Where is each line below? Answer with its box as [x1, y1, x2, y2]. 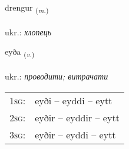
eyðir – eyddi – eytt [35, 127, 116, 141]
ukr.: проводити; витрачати [5, 70, 108, 82]
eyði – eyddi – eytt [35, 93, 113, 107]
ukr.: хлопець [5, 25, 52, 38]
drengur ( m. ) [5, 1, 49, 15]
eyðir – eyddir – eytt [35, 110, 120, 124]
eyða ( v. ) [5, 45, 35, 59]
